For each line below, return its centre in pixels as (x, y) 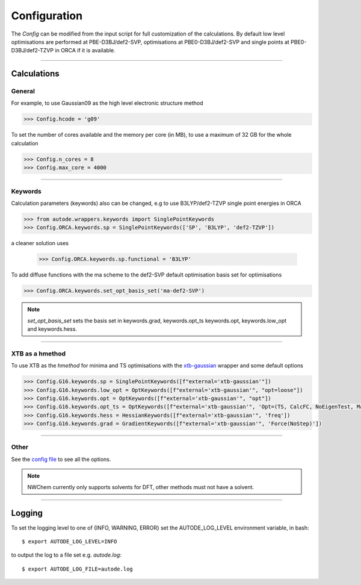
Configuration (47, 16)
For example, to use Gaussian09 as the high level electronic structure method (107, 103)
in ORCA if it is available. (85, 51)
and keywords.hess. (52, 329)
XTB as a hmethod (39, 354)
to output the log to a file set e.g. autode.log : (66, 555)
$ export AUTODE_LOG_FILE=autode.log (78, 569)
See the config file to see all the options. (61, 459)
